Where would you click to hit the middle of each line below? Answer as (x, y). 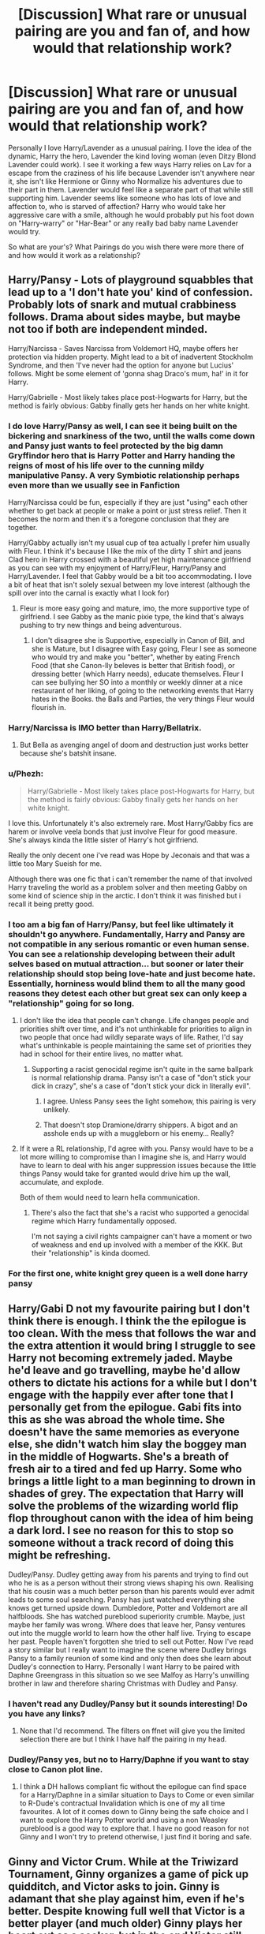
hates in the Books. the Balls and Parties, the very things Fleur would (143, 699)
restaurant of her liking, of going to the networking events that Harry (142, 691)
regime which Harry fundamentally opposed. (104, 1221)
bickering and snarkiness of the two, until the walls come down (132, 435)
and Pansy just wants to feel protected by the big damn (116, 446)
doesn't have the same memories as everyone (124, 1432)
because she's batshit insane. (68, 753)
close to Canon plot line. (56, 1769)
